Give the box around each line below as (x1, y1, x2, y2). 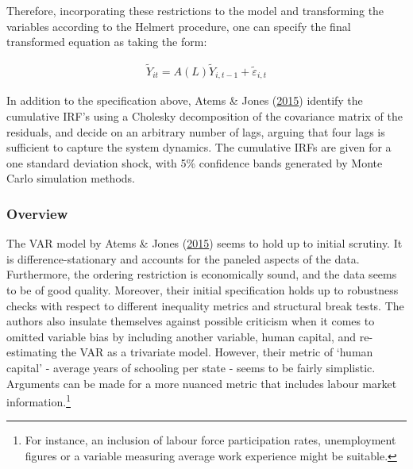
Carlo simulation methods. (6, 170, 135, 186)
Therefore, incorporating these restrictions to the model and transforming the (6, 2, 384, 18)
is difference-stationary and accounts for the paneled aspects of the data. (6, 250, 360, 267)
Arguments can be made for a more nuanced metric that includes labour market (6, 375, 397, 391)
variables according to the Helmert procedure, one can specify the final (6, 17, 351, 34)
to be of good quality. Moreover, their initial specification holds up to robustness (6, 282, 399, 298)
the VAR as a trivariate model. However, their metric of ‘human (60, 344, 373, 360)
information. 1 (6, 391, 71, 409)
